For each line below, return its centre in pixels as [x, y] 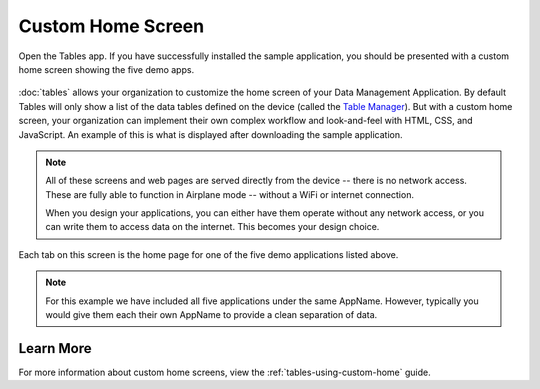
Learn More [55, 348]
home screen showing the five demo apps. [106, 69]
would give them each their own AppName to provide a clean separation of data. [211, 315]
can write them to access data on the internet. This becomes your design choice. [212, 227]
